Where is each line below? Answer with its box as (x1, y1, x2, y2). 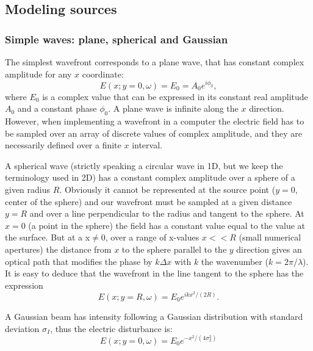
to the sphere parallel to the (121, 242, 227, 255)
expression (5, 278, 43, 291)
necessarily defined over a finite (5, 139, 121, 151)
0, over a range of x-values (101, 231, 200, 244)
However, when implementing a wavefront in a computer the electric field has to (5, 115, 304, 128)
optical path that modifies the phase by (5, 255, 153, 267)
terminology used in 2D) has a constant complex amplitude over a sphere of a (5, 171, 295, 184)
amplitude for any (5, 67, 72, 80)
